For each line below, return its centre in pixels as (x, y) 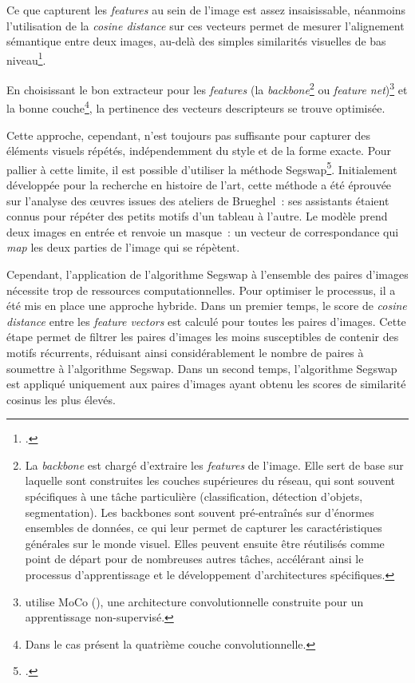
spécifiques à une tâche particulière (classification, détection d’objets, (194, 496)
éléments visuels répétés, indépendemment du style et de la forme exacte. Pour (199, 151)
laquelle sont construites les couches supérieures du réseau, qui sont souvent (210, 480)
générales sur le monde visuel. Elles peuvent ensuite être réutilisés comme (205, 543)
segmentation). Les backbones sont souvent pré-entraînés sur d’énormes (200, 512)
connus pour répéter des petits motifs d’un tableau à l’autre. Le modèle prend (197, 216)
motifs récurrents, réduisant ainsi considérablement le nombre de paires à (185, 352)
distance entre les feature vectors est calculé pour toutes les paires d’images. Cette (206, 321)
